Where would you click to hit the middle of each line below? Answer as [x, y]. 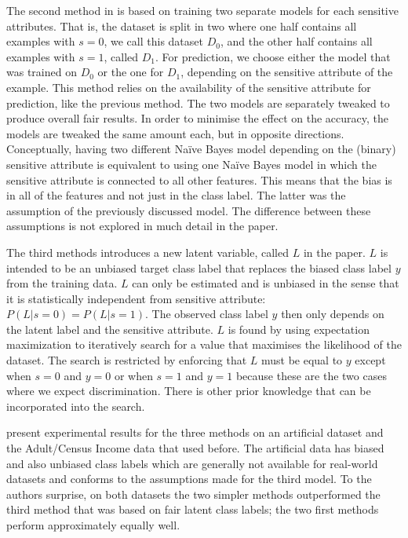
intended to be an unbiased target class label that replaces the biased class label [199, 267]
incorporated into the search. [76, 406]
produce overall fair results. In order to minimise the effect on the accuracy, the [197, 118]
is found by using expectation [299, 329]
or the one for [131, 72]
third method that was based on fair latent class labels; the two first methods [193, 509]
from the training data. [62, 283]
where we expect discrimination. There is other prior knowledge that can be [189, 391]
